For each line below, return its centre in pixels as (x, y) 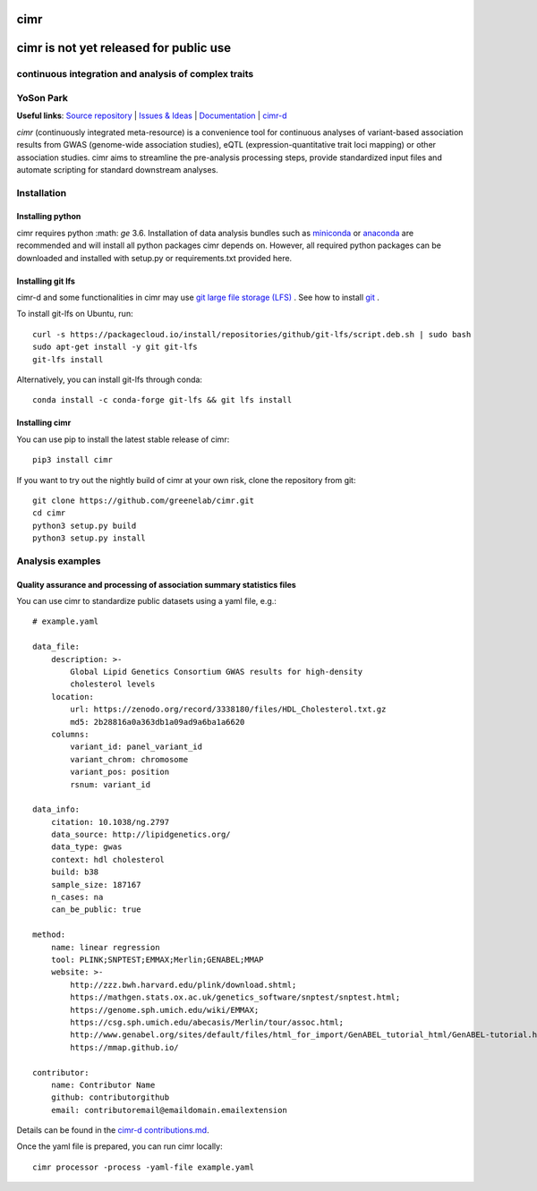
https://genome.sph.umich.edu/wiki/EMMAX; (165, 1010)
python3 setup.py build (85, 525)
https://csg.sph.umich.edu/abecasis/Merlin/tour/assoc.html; (207, 1022)
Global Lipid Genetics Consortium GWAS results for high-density (217, 672)
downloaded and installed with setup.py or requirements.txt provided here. (154, 258)
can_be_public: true (96, 910)
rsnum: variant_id (111, 784)
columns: (70, 734)
